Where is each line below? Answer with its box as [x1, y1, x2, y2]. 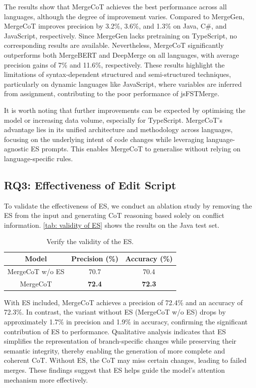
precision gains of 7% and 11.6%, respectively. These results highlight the [4, 59, 225, 70]
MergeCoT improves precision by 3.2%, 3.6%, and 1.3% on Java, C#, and [4, 21, 227, 31]
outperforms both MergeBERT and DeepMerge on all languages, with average [4, 49, 239, 60]
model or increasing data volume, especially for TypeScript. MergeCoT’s [4, 114, 223, 125]
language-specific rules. [4, 153, 73, 163]
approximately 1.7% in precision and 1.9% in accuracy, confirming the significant [4, 317, 248, 327]
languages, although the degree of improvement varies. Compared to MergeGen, [4, 11, 245, 21]
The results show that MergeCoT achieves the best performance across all [4, 1, 227, 11]
